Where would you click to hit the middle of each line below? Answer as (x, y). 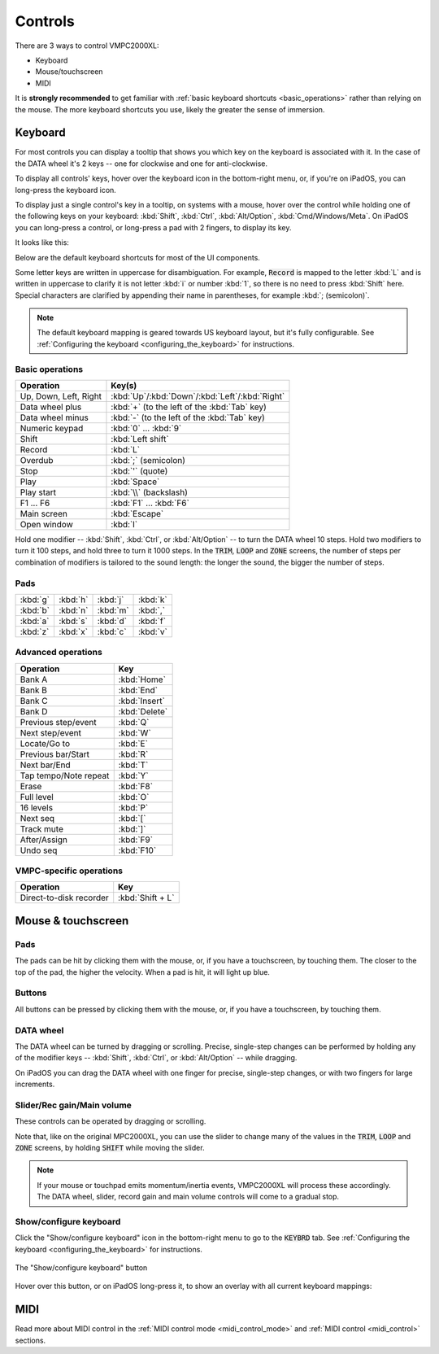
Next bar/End (45, 765)
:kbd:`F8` (136, 786)
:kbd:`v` (153, 631)
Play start (38, 492)
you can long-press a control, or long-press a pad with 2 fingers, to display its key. (153, 227)
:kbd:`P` (133, 807)
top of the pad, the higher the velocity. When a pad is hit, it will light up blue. (142, 972)
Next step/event (50, 732)
